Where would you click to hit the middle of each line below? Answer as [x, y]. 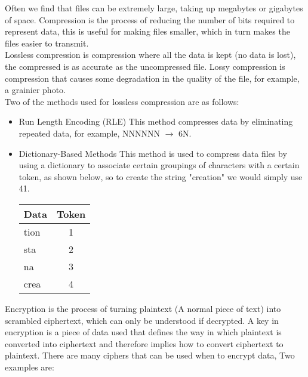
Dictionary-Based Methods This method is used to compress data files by [153, 153]
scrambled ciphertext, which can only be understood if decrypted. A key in [142, 320]
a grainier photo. [35, 90]
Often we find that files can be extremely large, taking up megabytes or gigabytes [154, 8]
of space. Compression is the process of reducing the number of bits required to [150, 19]
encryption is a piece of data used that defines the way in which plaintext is [143, 332]
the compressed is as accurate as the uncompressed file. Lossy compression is [145, 66]
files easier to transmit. [47, 43]
